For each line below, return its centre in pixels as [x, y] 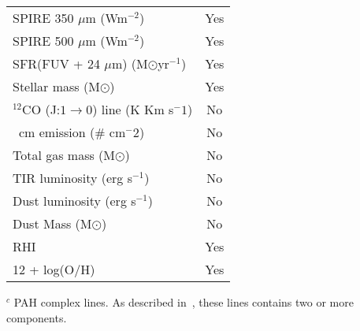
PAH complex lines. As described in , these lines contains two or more [184, 302]
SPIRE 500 [43, 41]
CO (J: [41, 109]
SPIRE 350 [43, 18]
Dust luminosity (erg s [74, 201]
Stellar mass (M [56, 86]
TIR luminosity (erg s [72, 178]
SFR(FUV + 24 [56, 63]
